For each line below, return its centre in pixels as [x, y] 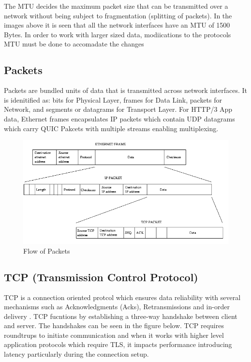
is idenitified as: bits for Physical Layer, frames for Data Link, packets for [113, 99]
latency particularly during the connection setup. [76, 354]
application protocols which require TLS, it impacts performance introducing [118, 344]
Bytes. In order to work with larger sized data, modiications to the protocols [118, 34]
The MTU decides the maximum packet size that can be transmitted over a [116, 6]
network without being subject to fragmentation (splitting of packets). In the [118, 15]
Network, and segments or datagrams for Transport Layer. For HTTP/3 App [118, 109]
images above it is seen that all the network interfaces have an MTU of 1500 [117, 25]
